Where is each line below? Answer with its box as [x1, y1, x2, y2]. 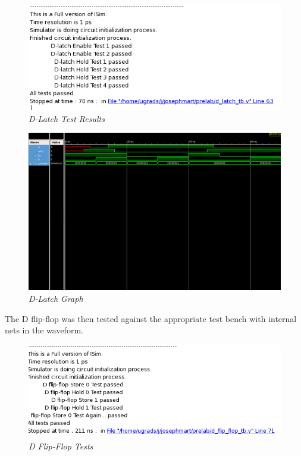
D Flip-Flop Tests [29, 440, 93, 452]
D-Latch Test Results [29, 112, 105, 124]
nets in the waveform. [5, 324, 83, 336]
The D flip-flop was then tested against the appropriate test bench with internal [5, 312, 297, 324]
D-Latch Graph [29, 292, 83, 304]
